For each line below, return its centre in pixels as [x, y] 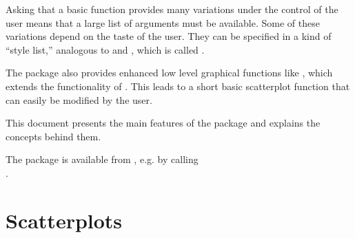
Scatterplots [64, 220]
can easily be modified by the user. [79, 99]
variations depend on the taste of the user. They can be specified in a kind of [169, 36]
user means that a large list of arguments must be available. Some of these [163, 22]
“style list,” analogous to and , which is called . [105, 49]
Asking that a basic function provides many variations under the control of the [172, 9]
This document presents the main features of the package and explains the [163, 123]
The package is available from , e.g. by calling [102, 159]
